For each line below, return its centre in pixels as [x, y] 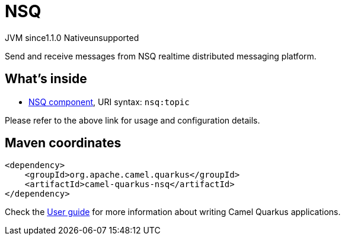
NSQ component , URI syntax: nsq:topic [109, 102]
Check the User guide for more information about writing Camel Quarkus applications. [173, 212]
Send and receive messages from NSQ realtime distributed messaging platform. [161, 56]
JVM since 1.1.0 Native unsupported [72, 37]
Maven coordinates [63, 143]
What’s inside [46, 79]
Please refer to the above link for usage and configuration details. [132, 120]
